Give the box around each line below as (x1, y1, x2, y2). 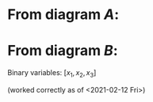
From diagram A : (7, 6, 120, 24)
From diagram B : (7, 42, 118, 60)
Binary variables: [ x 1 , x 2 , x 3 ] (7, 68, 97, 79)
